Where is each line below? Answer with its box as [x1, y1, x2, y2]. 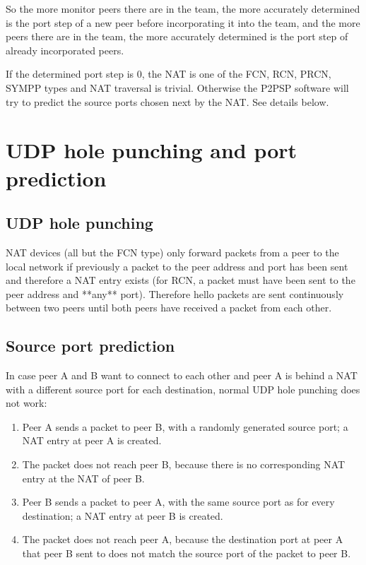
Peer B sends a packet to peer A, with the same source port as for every [22, 494, 335, 509]
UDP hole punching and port [6, 136, 297, 165]
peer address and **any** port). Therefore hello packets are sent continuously [6, 286, 344, 301]
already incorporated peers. [6, 42, 124, 57]
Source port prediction [6, 335, 175, 357]
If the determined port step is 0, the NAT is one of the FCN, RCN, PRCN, [6, 66, 331, 81]
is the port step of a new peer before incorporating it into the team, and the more [6, 15, 360, 30]
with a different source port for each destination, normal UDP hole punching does [6, 381, 360, 396]
